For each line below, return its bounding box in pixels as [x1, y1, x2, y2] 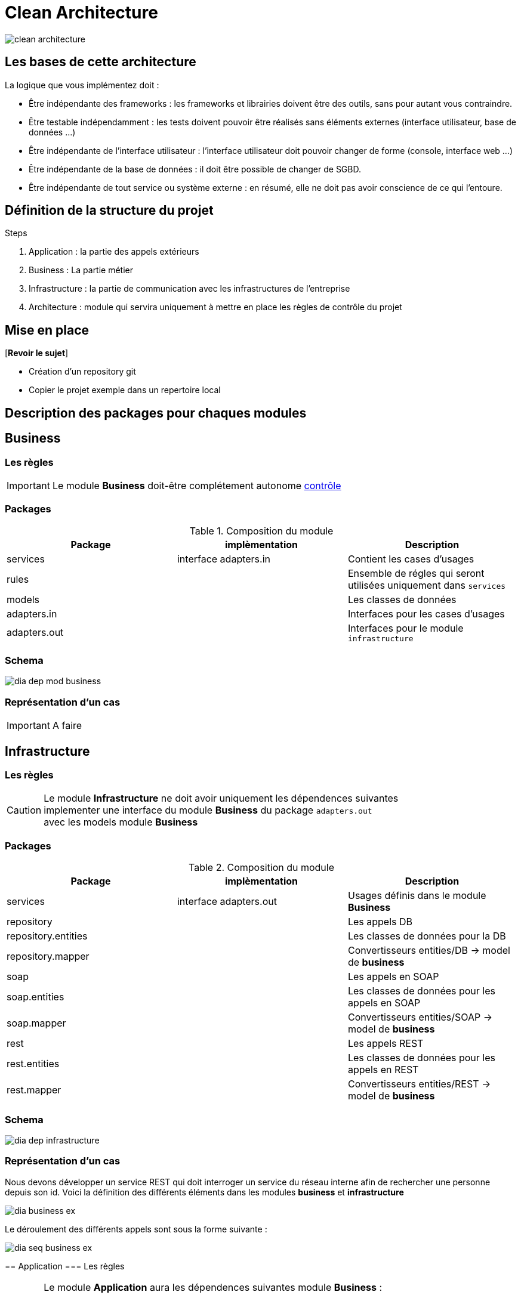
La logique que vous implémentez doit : [5, 79, 159, 90]
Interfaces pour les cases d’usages [347, 607, 505, 620]
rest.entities [7, 1058, 60, 1070]
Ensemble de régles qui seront [347, 567, 485, 579]
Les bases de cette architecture [5, 54, 196, 70]
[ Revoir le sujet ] [5, 348, 69, 359]
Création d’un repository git [29, 366, 136, 377]
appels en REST [347, 1064, 419, 1076]
